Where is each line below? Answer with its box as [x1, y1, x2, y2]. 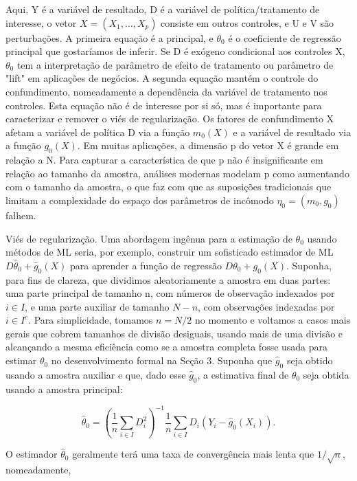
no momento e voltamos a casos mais [195, 313, 351, 327]
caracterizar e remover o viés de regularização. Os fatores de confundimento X [5, 111, 334, 126]
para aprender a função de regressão [70, 258, 222, 272]
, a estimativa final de [197, 367, 289, 381]
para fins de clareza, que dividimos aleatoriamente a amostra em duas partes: [5, 272, 331, 287]
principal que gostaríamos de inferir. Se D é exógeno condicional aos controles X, [5, 44, 345, 58]
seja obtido [286, 353, 333, 368]
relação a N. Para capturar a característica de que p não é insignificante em [5, 153, 323, 167]
